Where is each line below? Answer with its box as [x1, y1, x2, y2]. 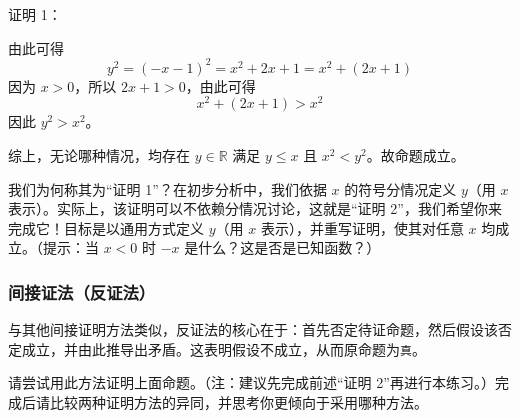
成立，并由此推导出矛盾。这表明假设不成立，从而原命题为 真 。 [21, 338, 426, 359]
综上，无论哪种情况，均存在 [8, 144, 190, 165]
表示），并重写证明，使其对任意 [260, 217, 464, 238]
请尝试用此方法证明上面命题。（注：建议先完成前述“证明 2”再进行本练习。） [8, 372, 495, 393]
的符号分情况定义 [344, 178, 457, 199]
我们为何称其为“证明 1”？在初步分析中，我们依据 [8, 178, 327, 199]
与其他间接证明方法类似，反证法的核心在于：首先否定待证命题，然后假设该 [8, 319, 498, 340]
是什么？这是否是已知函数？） [184, 237, 381, 258]
